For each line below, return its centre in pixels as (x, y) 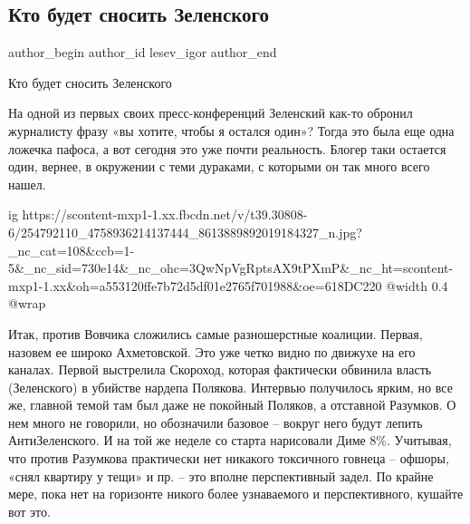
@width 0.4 (417, 285)
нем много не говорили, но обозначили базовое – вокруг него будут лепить (216, 422)
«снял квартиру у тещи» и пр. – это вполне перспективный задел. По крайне (221, 475)
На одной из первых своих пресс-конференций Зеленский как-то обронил (211, 113)
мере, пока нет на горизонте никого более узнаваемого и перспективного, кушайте (236, 494)
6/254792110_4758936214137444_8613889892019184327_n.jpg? (185, 232)
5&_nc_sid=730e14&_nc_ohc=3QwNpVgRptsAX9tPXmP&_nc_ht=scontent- (231, 268)
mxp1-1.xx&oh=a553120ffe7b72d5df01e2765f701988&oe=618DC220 (195, 285)
